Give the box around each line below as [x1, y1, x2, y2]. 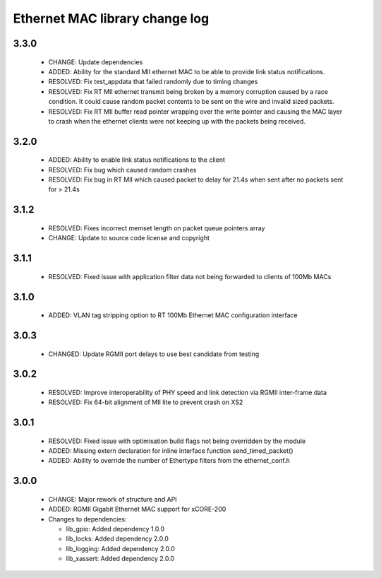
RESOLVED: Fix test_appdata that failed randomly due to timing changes [48, 78, 258, 86]
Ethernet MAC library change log [13, 11, 210, 26]
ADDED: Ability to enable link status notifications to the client [48, 155, 226, 164]
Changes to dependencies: [48, 514, 127, 523]
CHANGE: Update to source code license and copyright [48, 234, 210, 242]
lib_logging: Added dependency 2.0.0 [66, 544, 176, 553]
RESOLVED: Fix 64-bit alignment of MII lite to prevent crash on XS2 [48, 398, 243, 406]
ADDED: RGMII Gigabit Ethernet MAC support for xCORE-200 [48, 505, 226, 514]
